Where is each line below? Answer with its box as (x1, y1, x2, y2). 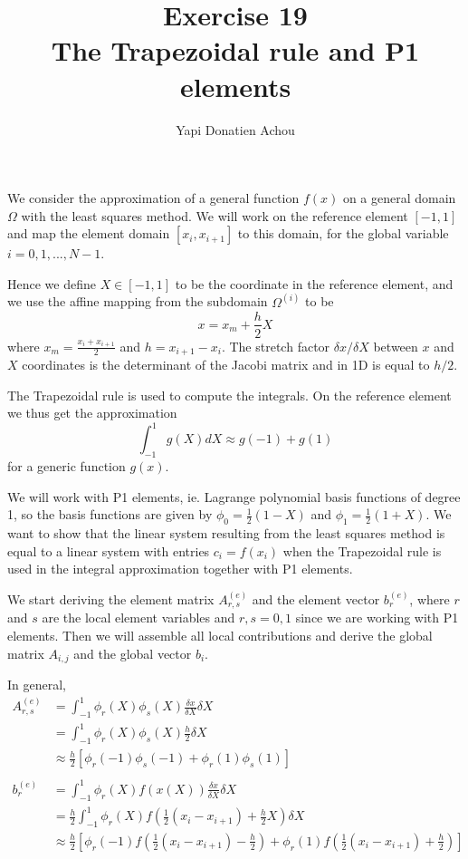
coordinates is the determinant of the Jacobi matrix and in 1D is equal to (22, 355, 430, 374)
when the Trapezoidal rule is (282, 541, 442, 560)
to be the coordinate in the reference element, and (175, 274, 454, 293)
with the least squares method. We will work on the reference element (21, 206, 408, 225)
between (373, 336, 418, 355)
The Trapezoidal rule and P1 (51, 32, 420, 69)
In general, (7, 674, 66, 693)
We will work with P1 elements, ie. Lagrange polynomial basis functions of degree (7, 487, 461, 506)
